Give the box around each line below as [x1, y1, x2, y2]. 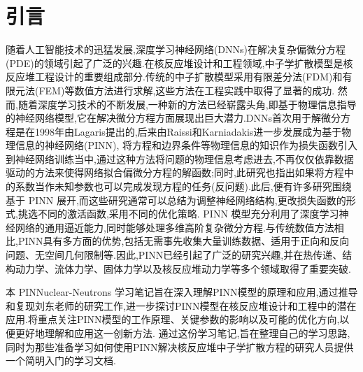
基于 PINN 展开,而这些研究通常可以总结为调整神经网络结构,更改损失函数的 [6, 192, 346, 207]
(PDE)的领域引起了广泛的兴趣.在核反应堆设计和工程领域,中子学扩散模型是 [6, 55, 343, 70]
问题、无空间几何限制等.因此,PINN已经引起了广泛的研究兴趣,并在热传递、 [6, 248, 343, 262]
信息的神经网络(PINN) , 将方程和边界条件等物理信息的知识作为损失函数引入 [15, 138, 358, 152]
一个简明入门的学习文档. [6, 353, 116, 368]
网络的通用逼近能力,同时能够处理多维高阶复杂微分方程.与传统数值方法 [15, 220, 334, 234]
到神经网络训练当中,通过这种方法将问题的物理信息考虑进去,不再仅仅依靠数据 [6, 151, 354, 166]
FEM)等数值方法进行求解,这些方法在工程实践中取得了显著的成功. [38, 83, 335, 97]
